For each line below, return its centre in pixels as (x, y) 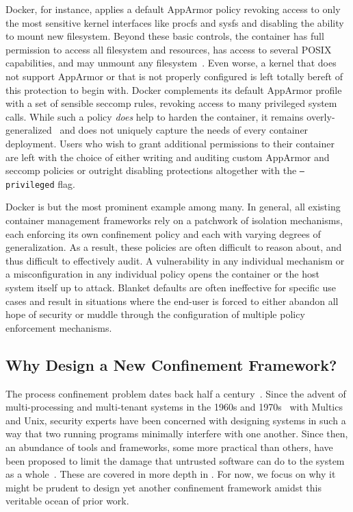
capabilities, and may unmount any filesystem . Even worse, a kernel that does (171, 63)
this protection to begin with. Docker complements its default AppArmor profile (174, 89)
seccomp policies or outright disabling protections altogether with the (151, 170)
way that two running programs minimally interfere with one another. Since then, (177, 434)
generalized (29, 130)
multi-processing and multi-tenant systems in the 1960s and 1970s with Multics (174, 407)
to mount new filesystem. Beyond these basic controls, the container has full (165, 36)
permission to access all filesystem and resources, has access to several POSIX (169, 49)
